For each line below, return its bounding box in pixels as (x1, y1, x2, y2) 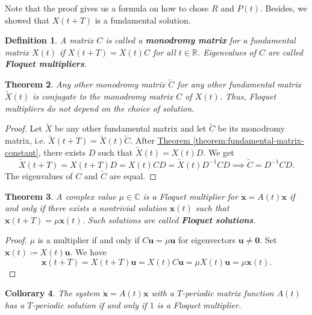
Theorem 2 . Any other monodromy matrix (5, 78, 166, 91)
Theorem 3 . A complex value (5, 189, 116, 202)
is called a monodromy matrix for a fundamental (105, 34, 296, 46)
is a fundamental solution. (95, 13, 191, 26)
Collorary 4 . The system (5, 287, 100, 299)
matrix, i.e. (5, 134, 46, 147)
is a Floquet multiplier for (143, 189, 239, 202)
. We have (70, 246, 107, 258)
